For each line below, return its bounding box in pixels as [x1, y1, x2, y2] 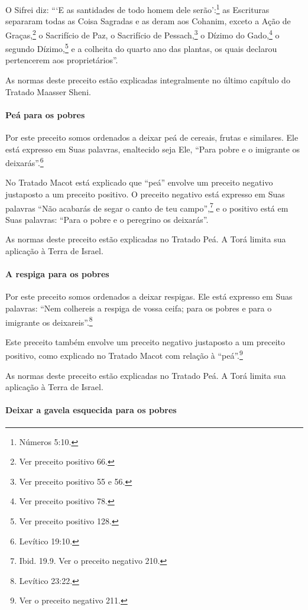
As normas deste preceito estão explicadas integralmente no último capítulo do [5, 73, 290, 86]
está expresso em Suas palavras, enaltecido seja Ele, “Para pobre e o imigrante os [5, 142, 300, 155]
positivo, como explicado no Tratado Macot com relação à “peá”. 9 [5, 348, 243, 362]
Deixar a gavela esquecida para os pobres [5, 404, 177, 416]
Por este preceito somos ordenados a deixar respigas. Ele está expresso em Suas [5, 290, 293, 303]
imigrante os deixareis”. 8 [5, 314, 93, 328]
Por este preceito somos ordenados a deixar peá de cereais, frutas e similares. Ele [5, 131, 299, 143]
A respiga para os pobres [5, 268, 109, 280]
